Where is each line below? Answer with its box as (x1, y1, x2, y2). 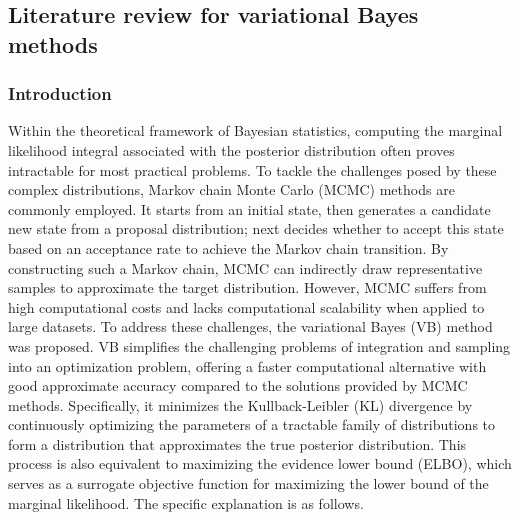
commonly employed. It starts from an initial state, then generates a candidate (8, 198, 491, 219)
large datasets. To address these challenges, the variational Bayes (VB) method (8, 316, 493, 337)
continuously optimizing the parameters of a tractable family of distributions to (8, 414, 496, 435)
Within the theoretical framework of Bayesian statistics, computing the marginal (8, 120, 503, 141)
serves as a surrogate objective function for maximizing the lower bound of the (8, 473, 489, 494)
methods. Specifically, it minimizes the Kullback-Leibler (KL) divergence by (8, 394, 473, 415)
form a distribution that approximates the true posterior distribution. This (8, 433, 467, 454)
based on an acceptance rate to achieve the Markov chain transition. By (8, 237, 449, 258)
